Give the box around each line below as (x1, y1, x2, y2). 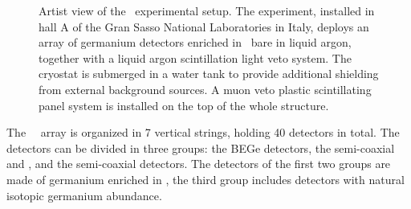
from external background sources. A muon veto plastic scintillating (39, 80, 372, 97)
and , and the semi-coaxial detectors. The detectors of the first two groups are (6, 155, 391, 172)
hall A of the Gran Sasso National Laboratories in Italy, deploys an (39, 18, 369, 35)
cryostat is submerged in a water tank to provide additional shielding (39, 65, 379, 82)
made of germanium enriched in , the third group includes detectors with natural (6, 170, 405, 187)
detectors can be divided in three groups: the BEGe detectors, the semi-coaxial (6, 139, 395, 156)
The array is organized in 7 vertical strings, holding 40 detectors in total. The (6, 124, 400, 141)
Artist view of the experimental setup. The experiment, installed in (39, 2, 375, 18)
